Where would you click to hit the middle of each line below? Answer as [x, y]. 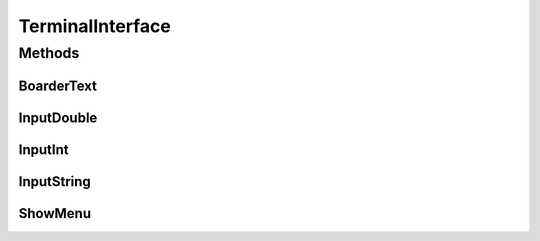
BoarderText [57, 85]
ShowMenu [55, 213]
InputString [55, 181]
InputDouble [58, 117]
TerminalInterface [95, 26]
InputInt [43, 149]
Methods [49, 53]
